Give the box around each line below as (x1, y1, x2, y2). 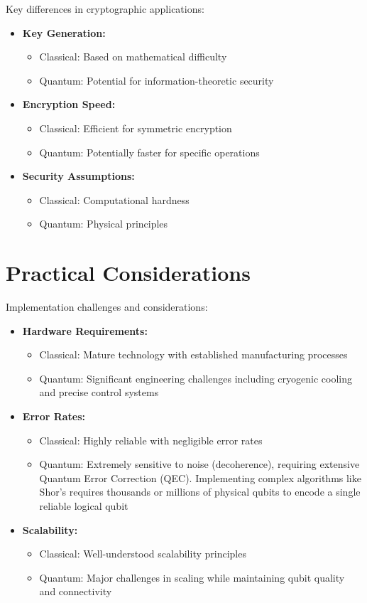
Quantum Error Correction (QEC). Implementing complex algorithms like (39, 470, 361, 485)
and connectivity (39, 584, 112, 599)
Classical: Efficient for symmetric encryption (39, 120, 232, 135)
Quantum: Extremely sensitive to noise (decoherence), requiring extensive (39, 457, 360, 471)
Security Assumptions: (22, 169, 135, 183)
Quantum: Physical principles (39, 216, 168, 231)
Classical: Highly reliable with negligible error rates (39, 432, 263, 447)
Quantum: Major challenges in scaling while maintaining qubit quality (39, 570, 345, 585)
